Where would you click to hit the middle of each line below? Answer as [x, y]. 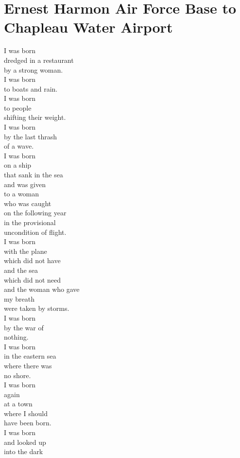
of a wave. [19, 146]
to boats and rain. [31, 88]
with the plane [26, 251]
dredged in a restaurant [39, 60]
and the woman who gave [42, 289]
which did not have [32, 260]
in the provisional [30, 222]
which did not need [33, 279]
